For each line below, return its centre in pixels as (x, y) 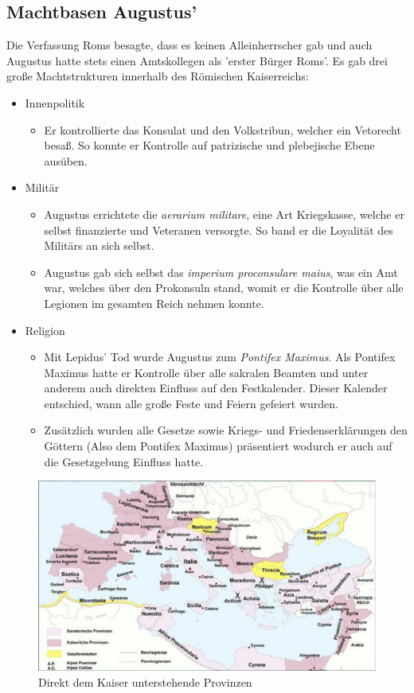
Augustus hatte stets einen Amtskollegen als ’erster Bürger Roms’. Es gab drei (197, 60)
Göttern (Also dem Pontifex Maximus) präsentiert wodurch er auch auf (218, 446)
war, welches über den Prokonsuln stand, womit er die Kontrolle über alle (224, 288)
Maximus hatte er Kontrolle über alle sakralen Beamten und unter (206, 372)
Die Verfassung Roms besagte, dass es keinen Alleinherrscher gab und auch (189, 45)
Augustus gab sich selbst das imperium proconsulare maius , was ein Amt (221, 272)
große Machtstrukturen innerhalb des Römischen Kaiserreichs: (158, 76)
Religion (45, 330)
